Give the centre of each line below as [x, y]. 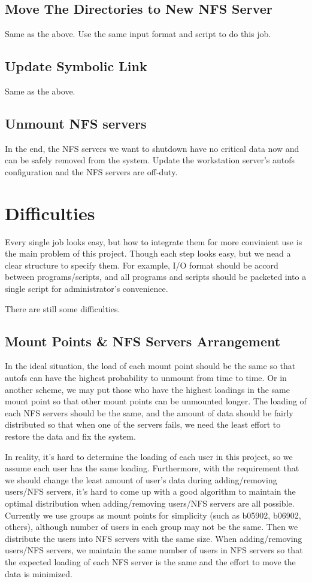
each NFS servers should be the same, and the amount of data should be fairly [149, 412]
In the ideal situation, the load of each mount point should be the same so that [150, 366]
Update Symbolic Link [76, 66]
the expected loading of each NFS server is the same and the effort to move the [150, 561]
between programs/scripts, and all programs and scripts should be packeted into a [156, 277]
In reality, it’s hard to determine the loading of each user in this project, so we [149, 456]
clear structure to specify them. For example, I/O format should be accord [142, 265]
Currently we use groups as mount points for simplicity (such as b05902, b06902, [153, 515]
